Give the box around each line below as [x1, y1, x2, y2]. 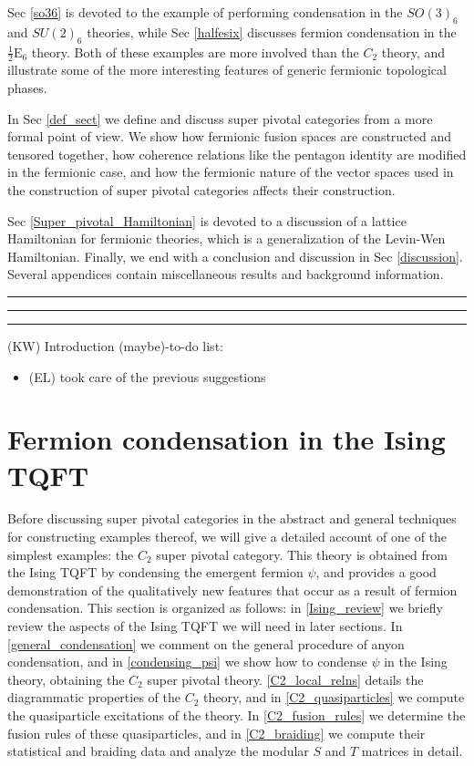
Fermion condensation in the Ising [7, 420, 446, 458]
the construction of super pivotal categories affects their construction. [7, 180, 396, 199]
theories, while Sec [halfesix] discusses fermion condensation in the [87, 22, 457, 41]
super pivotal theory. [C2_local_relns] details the [147, 669, 424, 688]
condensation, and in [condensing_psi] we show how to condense [7, 652, 367, 671]
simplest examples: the [7, 544, 134, 564]
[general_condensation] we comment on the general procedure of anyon [7, 634, 405, 653]
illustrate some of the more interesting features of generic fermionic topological [7, 60, 447, 79]
